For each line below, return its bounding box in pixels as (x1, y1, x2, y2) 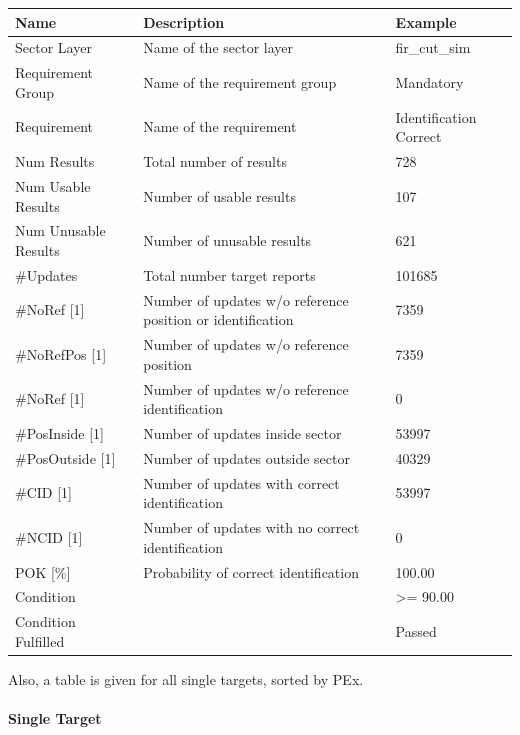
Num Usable (15, 175, 91, 196)
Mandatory (395, 71, 464, 92)
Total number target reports (143, 264, 316, 285)
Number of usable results (143, 185, 296, 206)
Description (143, 11, 225, 32)
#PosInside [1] (15, 422, 105, 443)
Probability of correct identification (143, 561, 359, 582)
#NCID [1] (15, 526, 83, 547)
